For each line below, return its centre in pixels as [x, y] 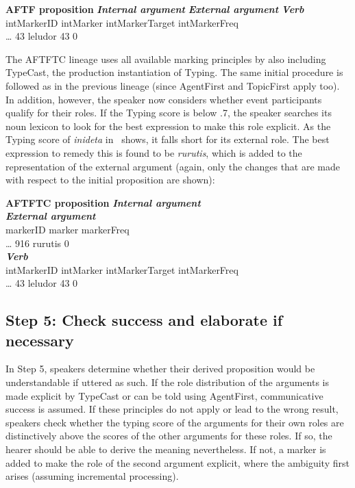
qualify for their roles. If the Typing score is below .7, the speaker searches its [169, 113]
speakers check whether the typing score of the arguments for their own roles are [175, 422]
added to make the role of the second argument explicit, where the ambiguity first [177, 462]
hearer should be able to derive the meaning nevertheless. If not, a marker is [166, 449]
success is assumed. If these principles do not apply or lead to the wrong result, [172, 409]
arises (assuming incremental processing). [92, 476]
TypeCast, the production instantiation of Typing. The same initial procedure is [174, 72]
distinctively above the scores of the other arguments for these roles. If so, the [169, 436]
